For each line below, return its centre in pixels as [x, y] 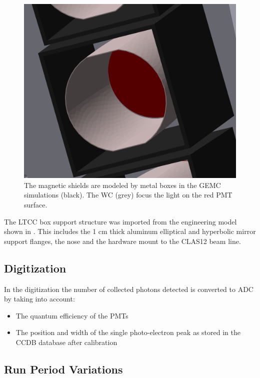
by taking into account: [39, 299]
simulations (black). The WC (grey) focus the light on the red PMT [128, 195]
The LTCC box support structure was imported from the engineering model [120, 221]
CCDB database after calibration [66, 342]
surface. [36, 204]
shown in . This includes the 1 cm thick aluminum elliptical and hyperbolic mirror [130, 231]
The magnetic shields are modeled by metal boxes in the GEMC [122, 185]
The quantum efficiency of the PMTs [72, 315]
